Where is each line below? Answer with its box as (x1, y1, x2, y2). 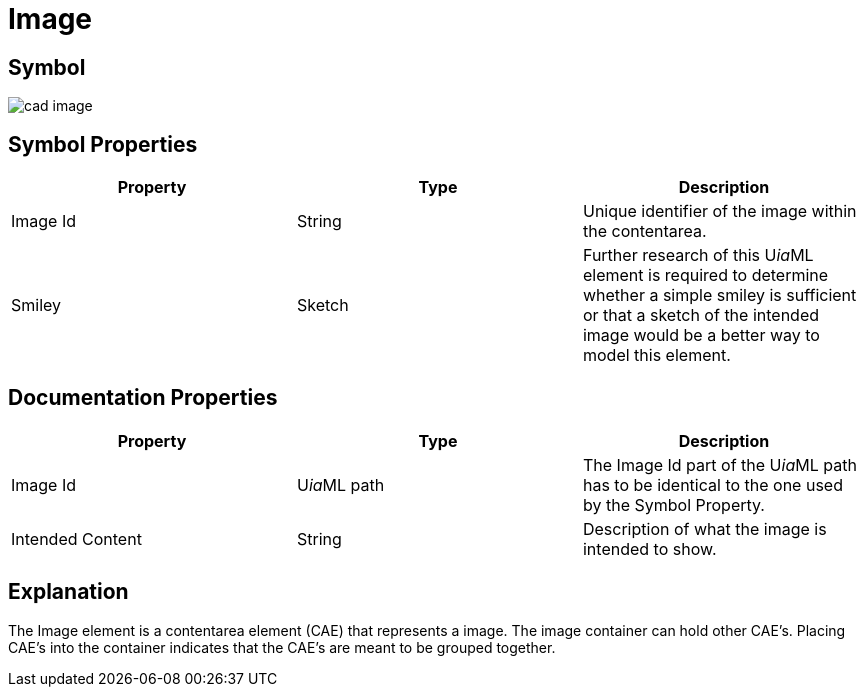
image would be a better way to (582, 325, 820, 346)
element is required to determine (582, 265, 829, 286)
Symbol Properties (8, 131, 198, 157)
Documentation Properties (8, 385, 278, 411)
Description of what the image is (582, 518, 827, 539)
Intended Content (11, 528, 142, 549)
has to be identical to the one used (582, 474, 843, 495)
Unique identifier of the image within (582, 201, 857, 222)
